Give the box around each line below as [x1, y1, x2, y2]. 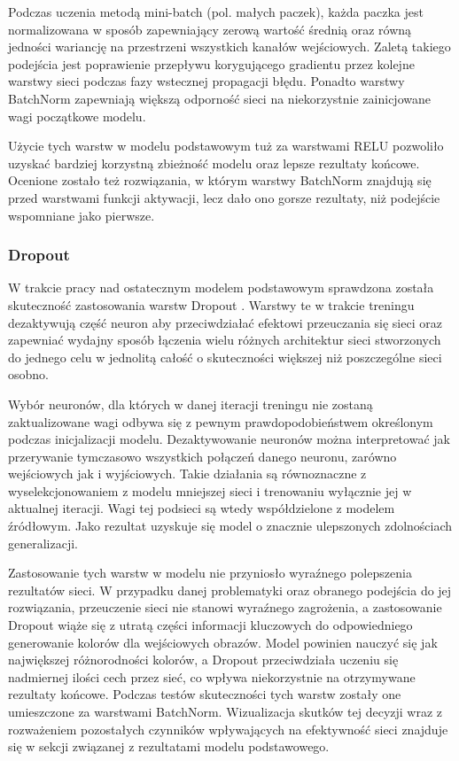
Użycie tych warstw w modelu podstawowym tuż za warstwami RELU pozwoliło [8, 136, 444, 155]
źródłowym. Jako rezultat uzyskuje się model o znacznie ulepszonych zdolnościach [8, 516, 453, 535]
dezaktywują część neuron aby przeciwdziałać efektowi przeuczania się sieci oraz [8, 313, 442, 331]
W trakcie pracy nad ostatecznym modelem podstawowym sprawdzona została [8, 278, 434, 297]
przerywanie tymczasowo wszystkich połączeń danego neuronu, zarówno [8, 447, 397, 465]
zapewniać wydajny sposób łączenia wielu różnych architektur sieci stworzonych [8, 330, 441, 349]
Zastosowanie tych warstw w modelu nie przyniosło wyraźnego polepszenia [8, 563, 412, 582]
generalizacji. [8, 533, 78, 552]
